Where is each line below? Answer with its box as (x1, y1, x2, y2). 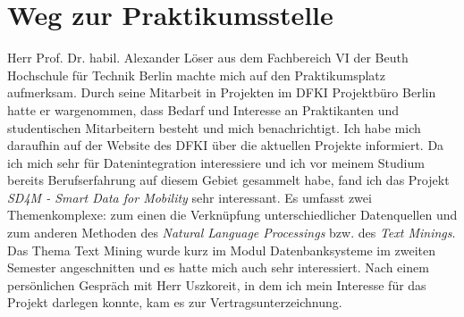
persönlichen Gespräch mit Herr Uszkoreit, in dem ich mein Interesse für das (7, 275, 426, 294)
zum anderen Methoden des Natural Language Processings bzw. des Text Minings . (7, 223, 456, 242)
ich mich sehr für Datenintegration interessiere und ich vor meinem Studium (7, 153, 425, 171)
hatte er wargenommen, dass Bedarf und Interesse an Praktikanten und (7, 100, 400, 119)
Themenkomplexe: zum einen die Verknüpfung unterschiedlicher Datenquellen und (7, 205, 458, 224)
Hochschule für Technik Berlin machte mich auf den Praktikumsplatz (7, 65, 385, 84)
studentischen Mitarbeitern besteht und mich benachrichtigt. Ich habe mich (7, 118, 421, 137)
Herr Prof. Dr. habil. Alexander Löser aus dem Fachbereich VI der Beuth (7, 48, 409, 67)
